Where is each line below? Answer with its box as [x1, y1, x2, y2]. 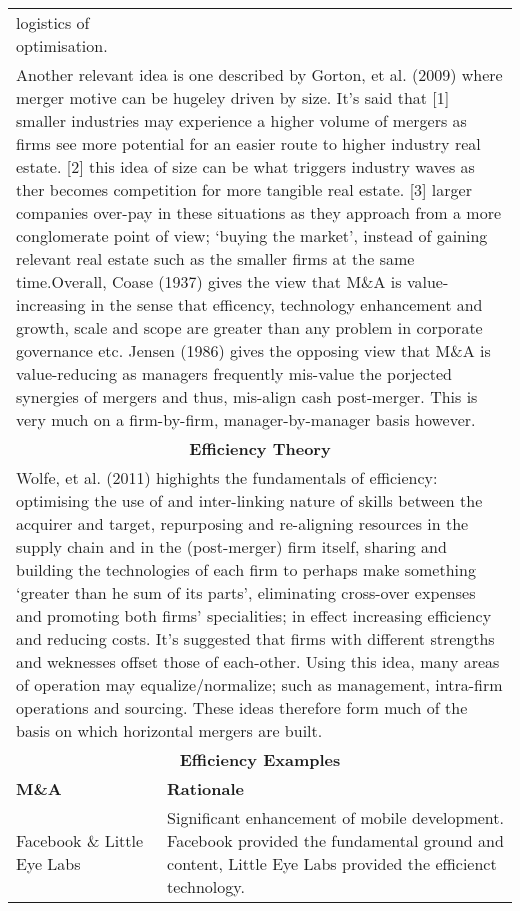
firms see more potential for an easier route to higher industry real [16, 132, 481, 155]
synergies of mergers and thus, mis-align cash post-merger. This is [16, 385, 478, 408]
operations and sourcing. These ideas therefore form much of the [16, 696, 468, 719]
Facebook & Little [16, 829, 144, 852]
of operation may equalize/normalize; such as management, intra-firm [16, 673, 503, 696]
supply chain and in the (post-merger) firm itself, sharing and [16, 535, 447, 558]
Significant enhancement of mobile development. [167, 806, 504, 829]
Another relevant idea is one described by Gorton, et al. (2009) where [16, 63, 503, 86]
